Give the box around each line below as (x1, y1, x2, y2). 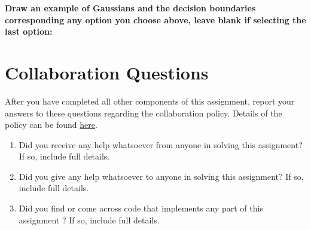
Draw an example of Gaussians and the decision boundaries (5, 2, 256, 14)
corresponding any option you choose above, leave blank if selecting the (5, 13, 306, 26)
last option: (5, 25, 53, 38)
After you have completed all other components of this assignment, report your (5, 94, 295, 107)
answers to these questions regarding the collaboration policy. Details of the (5, 106, 282, 119)
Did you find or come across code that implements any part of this (19, 202, 263, 214)
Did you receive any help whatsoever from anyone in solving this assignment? (19, 138, 303, 151)
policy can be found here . (5, 118, 97, 131)
